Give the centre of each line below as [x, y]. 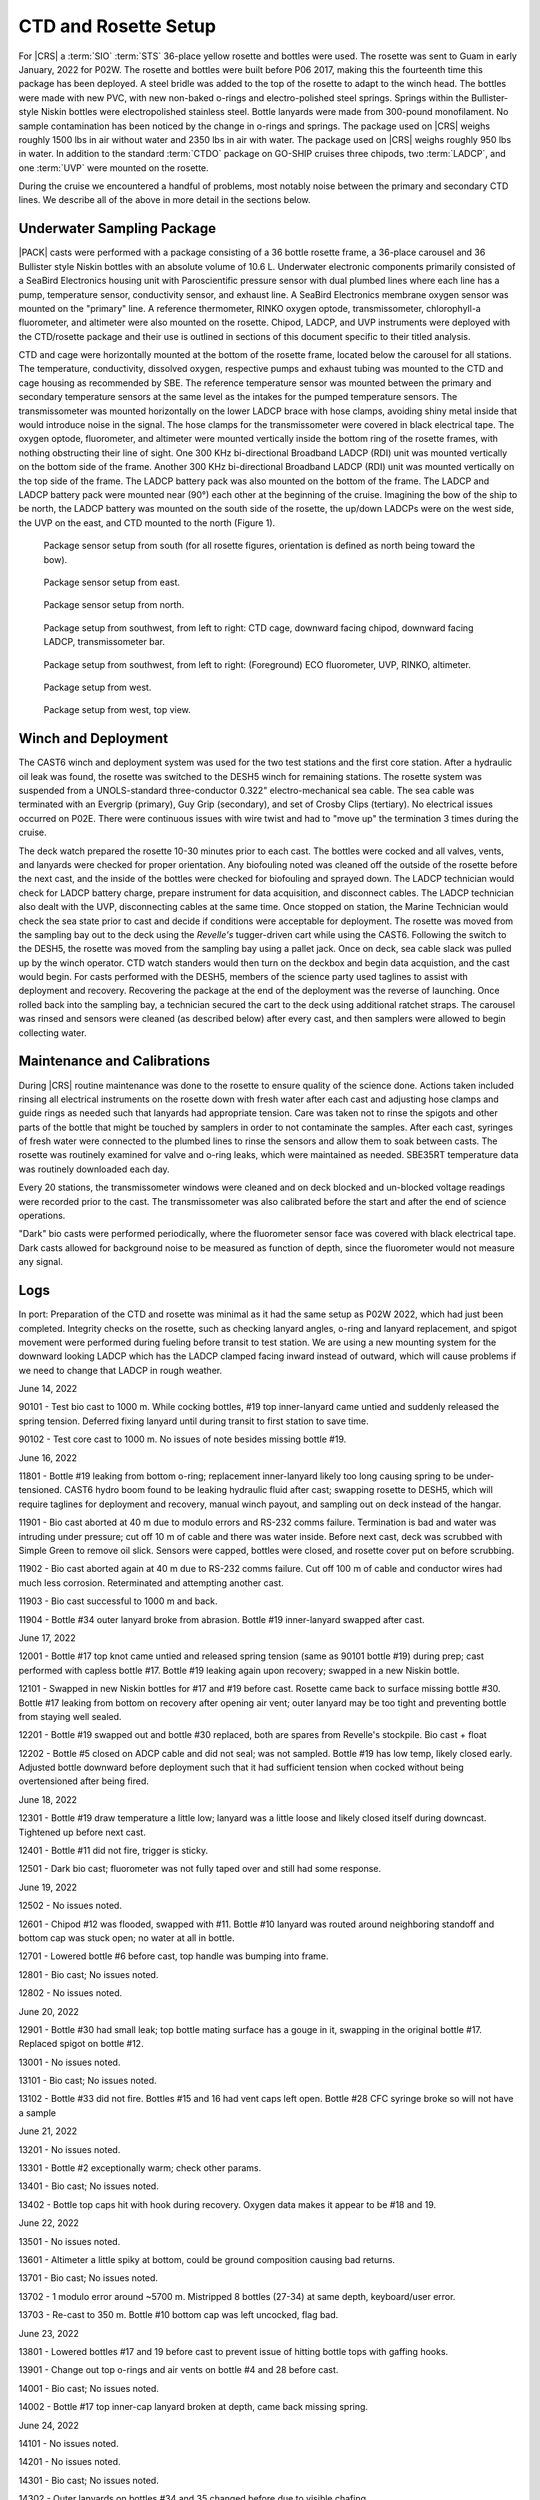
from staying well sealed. [70, 1716]
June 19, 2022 [48, 1887]
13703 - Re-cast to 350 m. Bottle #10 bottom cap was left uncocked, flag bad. [178, 2315]
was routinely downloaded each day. [94, 1169]
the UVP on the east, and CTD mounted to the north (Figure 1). [147, 522]
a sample [37, 2112]
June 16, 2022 [47, 1457]
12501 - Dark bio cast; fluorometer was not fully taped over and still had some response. [200, 1869]
